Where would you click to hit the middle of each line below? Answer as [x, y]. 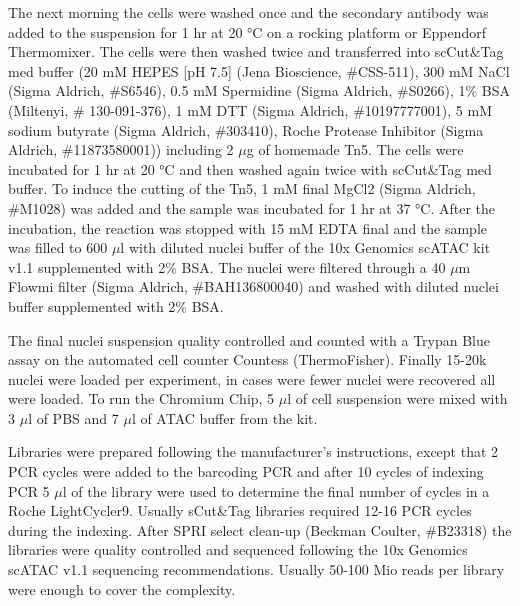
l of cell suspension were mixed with [397, 398]
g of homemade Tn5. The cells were [355, 149]
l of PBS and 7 [73, 417]
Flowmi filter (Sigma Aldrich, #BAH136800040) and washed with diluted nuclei [253, 286]
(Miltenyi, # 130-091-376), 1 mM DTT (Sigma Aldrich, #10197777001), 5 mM [250, 109]
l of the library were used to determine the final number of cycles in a [276, 490]
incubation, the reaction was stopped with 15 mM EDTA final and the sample [248, 227]
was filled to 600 [58, 247]
